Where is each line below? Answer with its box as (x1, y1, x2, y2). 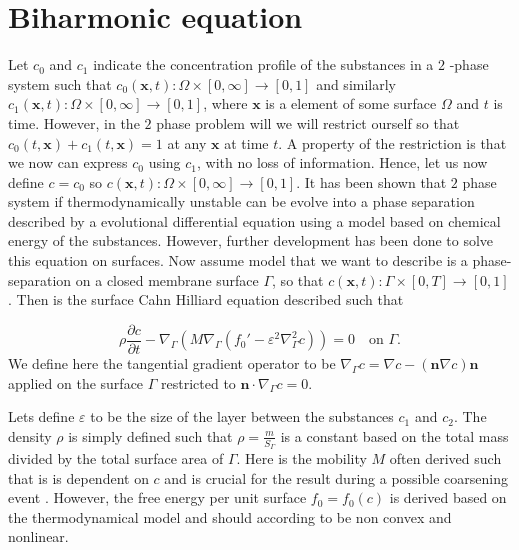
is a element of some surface (265, 93, 437, 114)
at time (224, 132, 269, 153)
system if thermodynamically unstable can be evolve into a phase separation (8, 191, 475, 212)
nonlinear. (8, 526, 69, 547)
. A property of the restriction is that (278, 132, 507, 153)
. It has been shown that (296, 171, 447, 192)
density (8, 425, 52, 446)
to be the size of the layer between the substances (90, 406, 394, 427)
